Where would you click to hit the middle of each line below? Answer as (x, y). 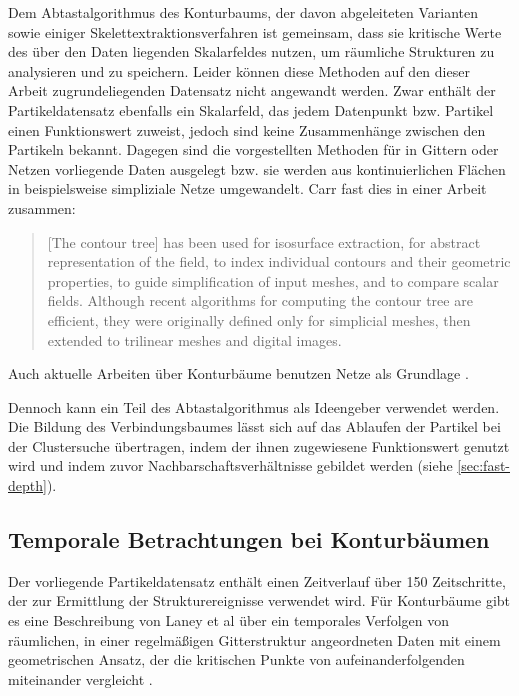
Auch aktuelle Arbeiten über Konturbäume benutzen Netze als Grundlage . (238, 373)
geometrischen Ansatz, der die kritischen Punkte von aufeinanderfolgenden (236, 659)
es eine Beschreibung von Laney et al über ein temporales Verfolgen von (228, 620)
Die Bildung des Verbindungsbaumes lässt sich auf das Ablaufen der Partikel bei (254, 426)
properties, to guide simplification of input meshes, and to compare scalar (273, 280)
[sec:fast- (483, 465)
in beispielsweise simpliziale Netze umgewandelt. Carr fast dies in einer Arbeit (247, 188)
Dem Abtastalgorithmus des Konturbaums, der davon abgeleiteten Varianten (243, 12)
